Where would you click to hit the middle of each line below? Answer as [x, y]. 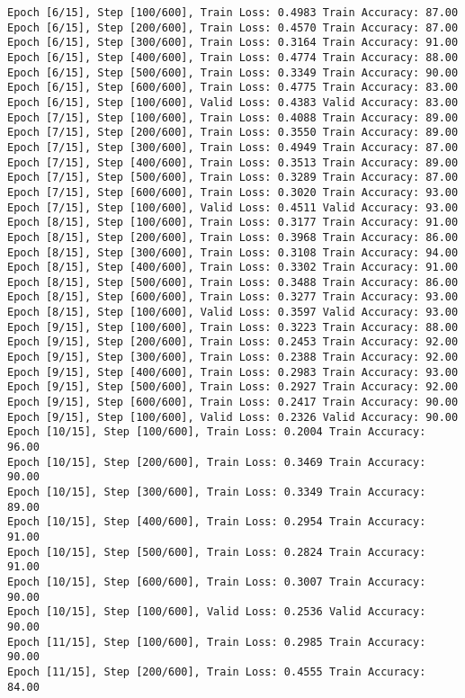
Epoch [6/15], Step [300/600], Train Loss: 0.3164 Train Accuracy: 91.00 [233, 43]
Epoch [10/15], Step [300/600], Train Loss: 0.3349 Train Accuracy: [217, 492]
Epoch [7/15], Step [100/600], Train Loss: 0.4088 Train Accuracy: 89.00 [233, 117]
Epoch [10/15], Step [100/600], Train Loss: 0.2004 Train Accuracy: [217, 432]
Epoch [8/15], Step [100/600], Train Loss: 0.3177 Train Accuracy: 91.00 [233, 223]
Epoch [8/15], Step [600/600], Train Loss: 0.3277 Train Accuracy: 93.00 [233, 297]
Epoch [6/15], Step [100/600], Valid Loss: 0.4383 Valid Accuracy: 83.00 [233, 102]
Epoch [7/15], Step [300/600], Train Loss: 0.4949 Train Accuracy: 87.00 [233, 147]
